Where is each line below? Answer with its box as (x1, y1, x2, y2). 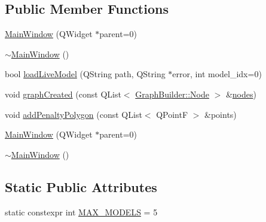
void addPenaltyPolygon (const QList (5, 108, 142, 120)
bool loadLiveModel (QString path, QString (5, 68, 166, 80)
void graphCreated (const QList (5, 87, 121, 100)
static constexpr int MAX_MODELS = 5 (5, 205, 158, 218)
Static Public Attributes (5, 177, 157, 196)
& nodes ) (225, 87, 256, 100)
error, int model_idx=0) (172, 68, 262, 80)
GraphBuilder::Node (135, 87, 209, 100)
